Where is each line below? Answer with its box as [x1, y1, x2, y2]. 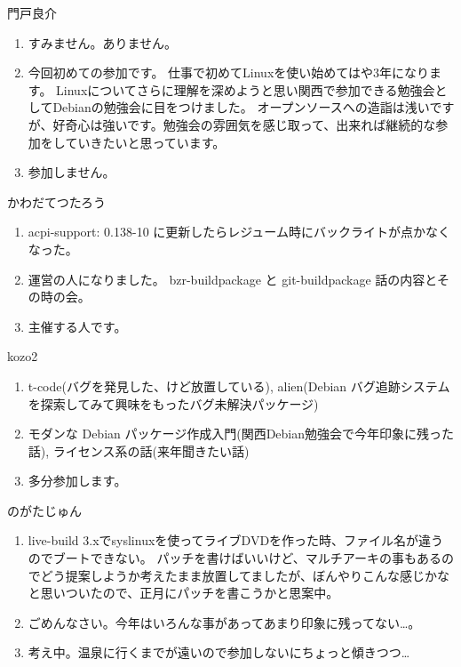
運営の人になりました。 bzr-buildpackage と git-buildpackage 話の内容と [28, 269, 437, 288]
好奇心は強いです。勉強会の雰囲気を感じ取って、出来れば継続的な [52, 115, 436, 133]
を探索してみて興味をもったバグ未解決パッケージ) [28, 394, 319, 413]
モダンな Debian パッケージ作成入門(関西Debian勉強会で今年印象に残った [28, 424, 455, 443]
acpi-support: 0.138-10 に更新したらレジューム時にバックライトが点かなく [28, 222, 450, 241]
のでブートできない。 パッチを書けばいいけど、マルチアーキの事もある [28, 549, 441, 567]
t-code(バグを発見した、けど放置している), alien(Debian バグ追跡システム [28, 376, 450, 395]
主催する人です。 [28, 317, 127, 335]
